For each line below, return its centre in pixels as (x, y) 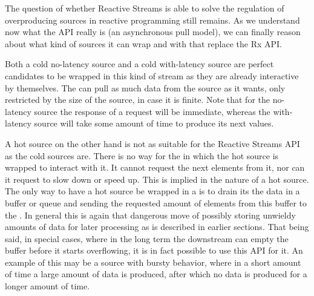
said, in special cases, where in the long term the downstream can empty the (147, 238)
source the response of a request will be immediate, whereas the (152, 111)
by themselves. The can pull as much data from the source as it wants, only (145, 87)
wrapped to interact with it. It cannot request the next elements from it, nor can (155, 167)
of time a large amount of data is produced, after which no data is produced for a (156, 274)
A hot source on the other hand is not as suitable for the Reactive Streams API (152, 143)
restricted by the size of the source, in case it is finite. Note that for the (137, 100)
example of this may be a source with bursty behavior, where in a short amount (153, 262)
